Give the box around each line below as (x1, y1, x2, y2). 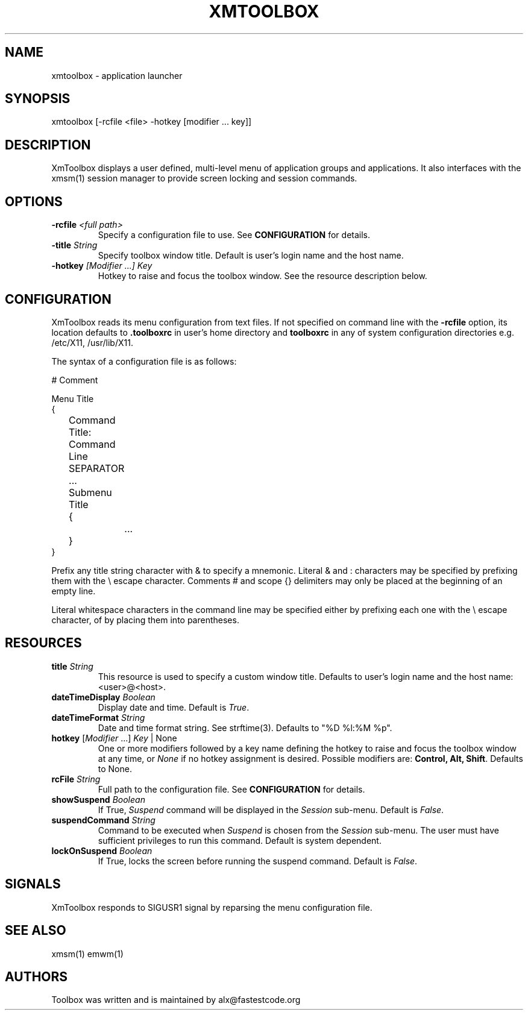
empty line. (51, 585, 96, 596)
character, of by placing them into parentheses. (51, 614, 239, 625)
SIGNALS (5, 876, 61, 892)
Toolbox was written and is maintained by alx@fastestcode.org (51, 995, 301, 1005)
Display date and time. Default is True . (98, 702, 250, 712)
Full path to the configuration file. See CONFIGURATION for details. (98, 784, 365, 794)
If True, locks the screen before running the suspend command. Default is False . (98, 855, 418, 866)
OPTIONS (5, 193, 63, 209)
